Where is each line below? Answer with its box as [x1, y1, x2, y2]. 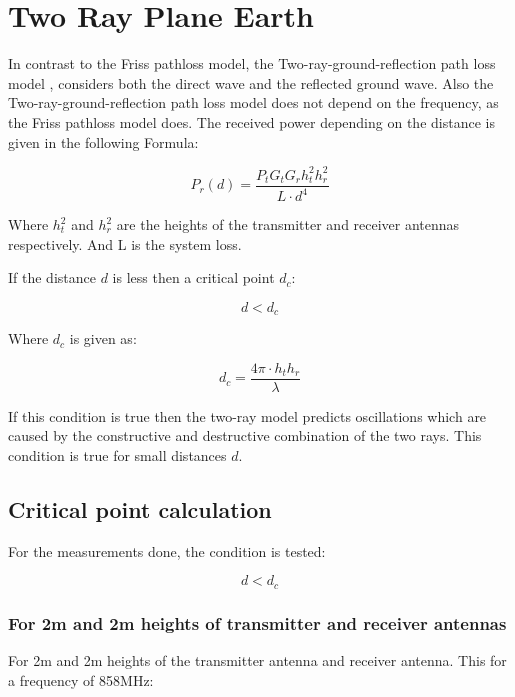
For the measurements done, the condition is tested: [8, 540, 326, 561]
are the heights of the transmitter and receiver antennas [116, 214, 460, 234]
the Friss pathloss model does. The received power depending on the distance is [8, 111, 495, 132]
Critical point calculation [8, 494, 272, 525]
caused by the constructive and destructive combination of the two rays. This [8, 425, 482, 446]
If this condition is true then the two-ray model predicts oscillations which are [8, 405, 487, 426]
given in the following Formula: [8, 131, 199, 152]
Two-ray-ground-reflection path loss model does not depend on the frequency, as [8, 92, 499, 113]
